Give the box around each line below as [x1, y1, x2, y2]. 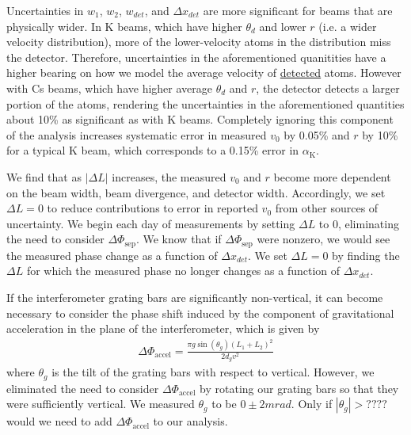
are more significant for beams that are [203, 2, 393, 18]
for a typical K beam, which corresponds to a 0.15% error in [6, 142, 299, 158]
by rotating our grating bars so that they [200, 380, 399, 396]
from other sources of [275, 200, 379, 216]
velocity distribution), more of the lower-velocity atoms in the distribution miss [6, 33, 391, 50]
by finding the [332, 246, 400, 263]
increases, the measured [112, 168, 226, 185]
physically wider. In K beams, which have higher [6, 17, 242, 34]
